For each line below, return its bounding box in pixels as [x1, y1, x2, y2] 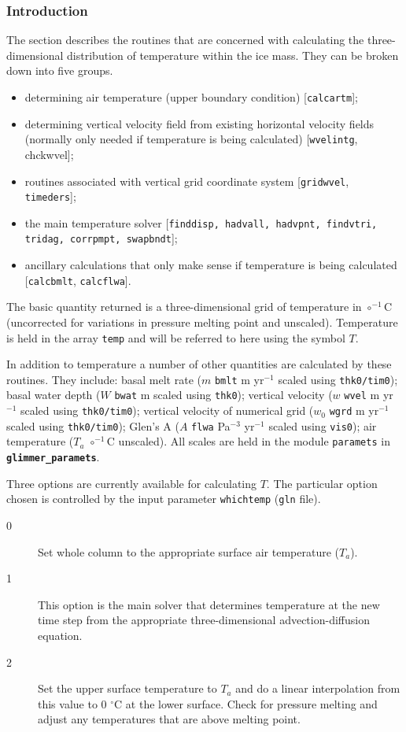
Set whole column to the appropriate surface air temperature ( [38, 543, 339, 560]
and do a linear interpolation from [235, 680, 400, 697]
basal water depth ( [6, 386, 101, 403]
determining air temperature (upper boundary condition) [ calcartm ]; [24, 89, 358, 105]
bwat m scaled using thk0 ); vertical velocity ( [114, 386, 333, 403]
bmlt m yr [214, 371, 264, 387]
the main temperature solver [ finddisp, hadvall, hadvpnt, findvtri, [24, 214, 378, 231]
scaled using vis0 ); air [268, 417, 377, 434]
